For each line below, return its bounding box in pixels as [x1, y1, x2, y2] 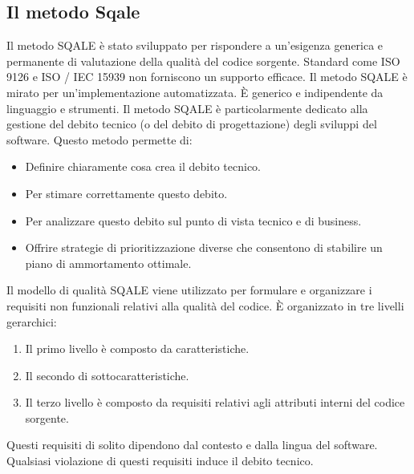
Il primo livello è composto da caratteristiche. [25, 340, 250, 357]
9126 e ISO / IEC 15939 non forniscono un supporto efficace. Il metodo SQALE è [6, 68, 408, 85]
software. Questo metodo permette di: [6, 131, 193, 148]
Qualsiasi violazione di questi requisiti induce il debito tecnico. [6, 452, 314, 469]
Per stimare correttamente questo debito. [25, 184, 228, 201]
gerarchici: [6, 313, 57, 330]
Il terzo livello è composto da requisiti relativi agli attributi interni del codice [25, 394, 405, 411]
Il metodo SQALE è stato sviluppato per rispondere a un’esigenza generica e [6, 37, 384, 54]
